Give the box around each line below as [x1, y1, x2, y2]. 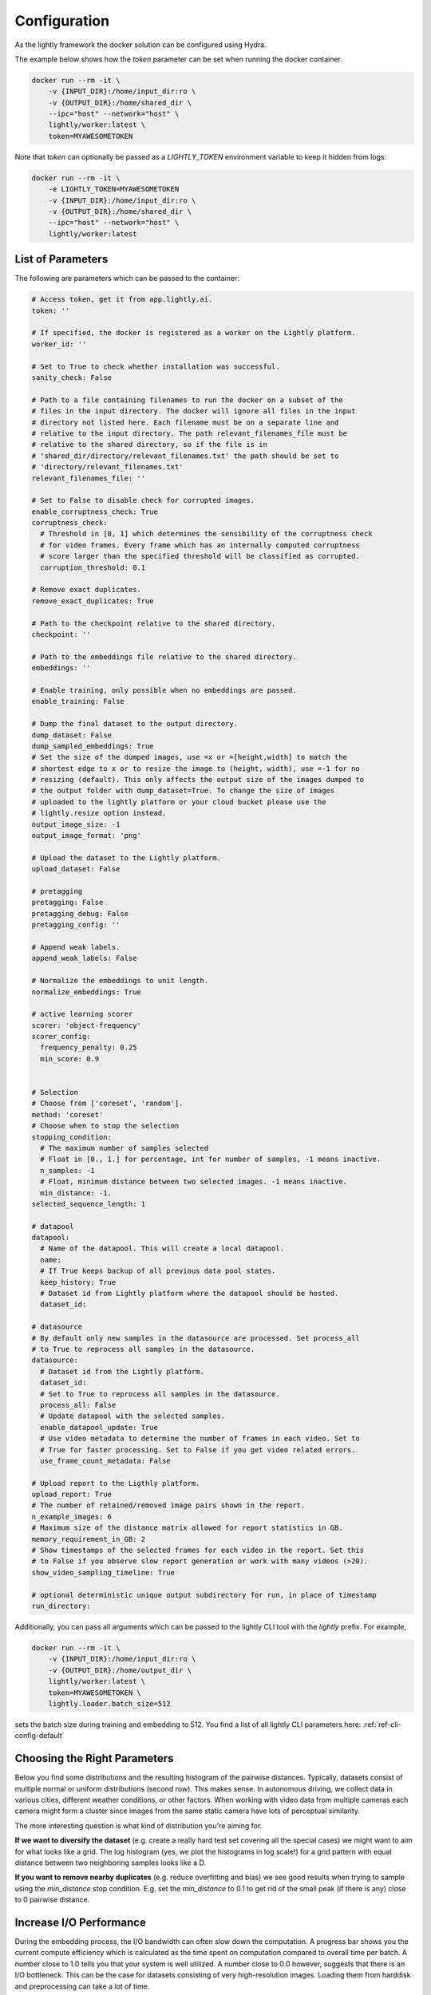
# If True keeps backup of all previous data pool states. [40, 1266, 276, 1276]
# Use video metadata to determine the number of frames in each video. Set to [40, 1434, 361, 1444]
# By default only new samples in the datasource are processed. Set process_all [31, 1333, 361, 1342]
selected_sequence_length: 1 [31, 1199, 146, 1208]
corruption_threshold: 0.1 [40, 563, 146, 572]
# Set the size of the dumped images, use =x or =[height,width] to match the [31, 753, 347, 762]
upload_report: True [31, 1490, 112, 1499]
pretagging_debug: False [31, 909, 129, 918]
